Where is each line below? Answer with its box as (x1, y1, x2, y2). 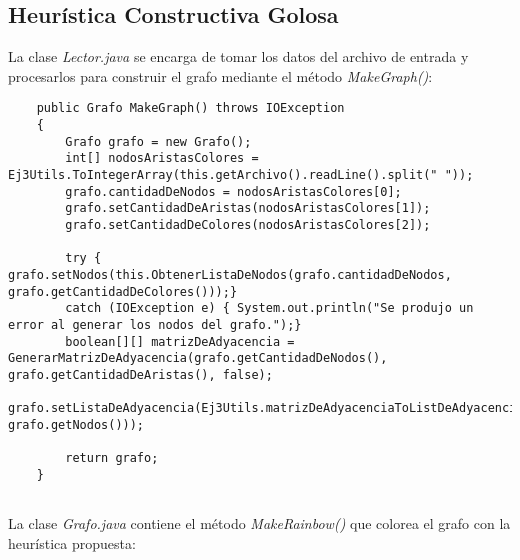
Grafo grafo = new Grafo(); (65, 134, 252, 149)
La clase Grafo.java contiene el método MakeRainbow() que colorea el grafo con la (8, 513, 511, 534)
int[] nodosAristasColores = (65, 151, 259, 166)
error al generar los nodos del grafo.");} (8, 317, 302, 332)
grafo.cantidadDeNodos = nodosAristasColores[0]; (65, 184, 402, 199)
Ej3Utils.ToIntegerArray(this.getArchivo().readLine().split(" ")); (8, 168, 474, 183)
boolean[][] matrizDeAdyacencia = (65, 334, 295, 349)
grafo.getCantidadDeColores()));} (8, 284, 238, 299)
